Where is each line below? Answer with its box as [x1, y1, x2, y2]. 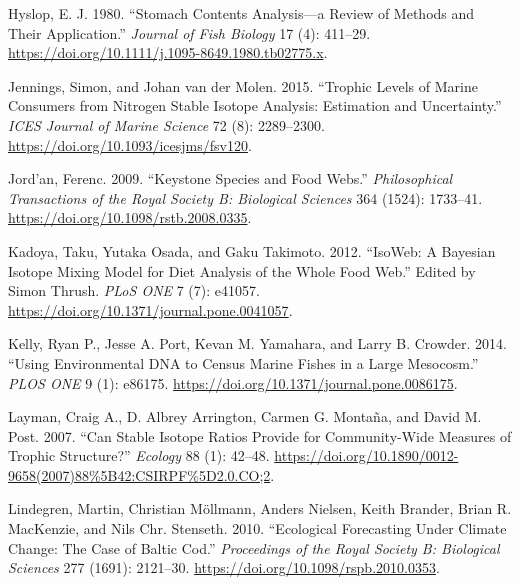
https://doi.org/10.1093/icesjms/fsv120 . [8, 134, 252, 155]
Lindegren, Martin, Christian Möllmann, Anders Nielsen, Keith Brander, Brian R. [8, 498, 512, 519]
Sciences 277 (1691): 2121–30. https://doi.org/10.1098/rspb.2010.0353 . [8, 557, 440, 578]
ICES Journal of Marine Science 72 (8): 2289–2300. [8, 114, 325, 135]
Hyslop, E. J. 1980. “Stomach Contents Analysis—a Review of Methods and [8, 3, 475, 23]
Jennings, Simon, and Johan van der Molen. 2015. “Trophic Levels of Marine [8, 75, 478, 96]
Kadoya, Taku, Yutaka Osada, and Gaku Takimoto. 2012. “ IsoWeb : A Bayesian [8, 240, 496, 261]
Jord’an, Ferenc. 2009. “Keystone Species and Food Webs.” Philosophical [8, 168, 453, 189]
